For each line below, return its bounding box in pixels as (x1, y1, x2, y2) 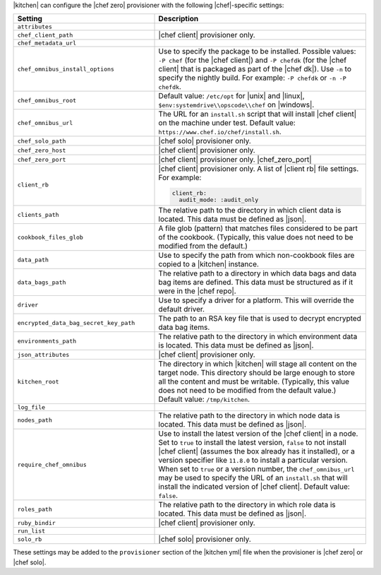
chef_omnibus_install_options (17, 65, 114, 73)
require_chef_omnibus (17, 461, 87, 468)
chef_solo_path (17, 137, 66, 145)
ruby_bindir (17, 519, 56, 526)
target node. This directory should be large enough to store (158, 368, 356, 378)
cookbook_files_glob (17, 233, 84, 241)
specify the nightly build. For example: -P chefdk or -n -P (158, 73, 347, 83)
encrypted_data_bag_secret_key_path (17, 319, 135, 326)
